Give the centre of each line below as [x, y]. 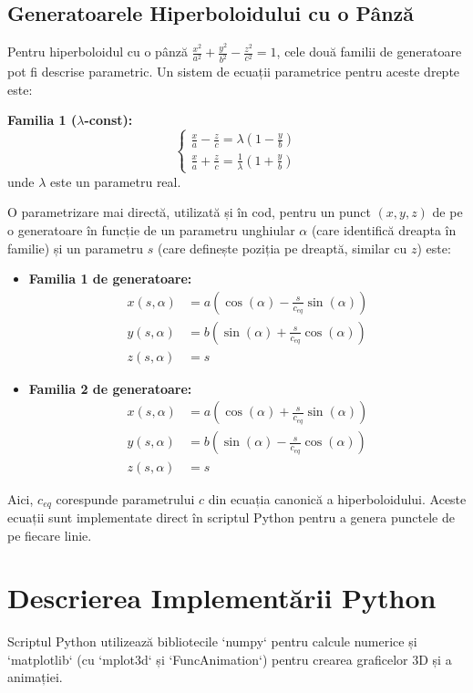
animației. [35, 677]
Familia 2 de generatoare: [110, 388]
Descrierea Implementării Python [222, 598]
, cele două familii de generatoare [369, 52]
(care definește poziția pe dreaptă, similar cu [283, 248]
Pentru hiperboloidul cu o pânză [98, 52]
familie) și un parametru [76, 248]
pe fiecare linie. [50, 535]
